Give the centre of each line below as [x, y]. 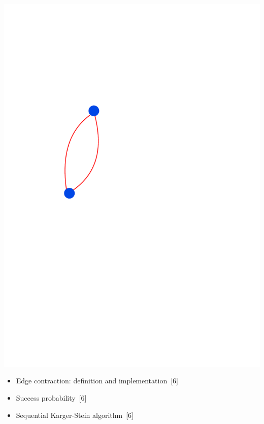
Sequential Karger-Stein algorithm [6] [75, 415]
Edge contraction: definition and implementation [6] [97, 381]
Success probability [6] [51, 398]
